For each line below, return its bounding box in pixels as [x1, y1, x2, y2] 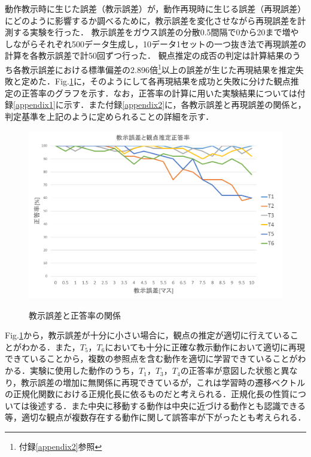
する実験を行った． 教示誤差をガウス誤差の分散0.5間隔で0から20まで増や [13, 26, 299, 38]
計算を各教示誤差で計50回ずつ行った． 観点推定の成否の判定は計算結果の [5, 49, 292, 62]
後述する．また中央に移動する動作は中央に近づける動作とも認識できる [29, 399, 306, 411]
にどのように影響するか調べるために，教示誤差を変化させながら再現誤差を [5, 14, 298, 26]
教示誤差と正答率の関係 [29, 308, 121, 321]
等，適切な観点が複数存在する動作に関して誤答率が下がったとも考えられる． [5, 411, 306, 423]
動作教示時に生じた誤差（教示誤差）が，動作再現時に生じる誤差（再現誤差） [5, 2, 306, 14]
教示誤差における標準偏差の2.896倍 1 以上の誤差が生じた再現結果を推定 [21, 61, 295, 75]
